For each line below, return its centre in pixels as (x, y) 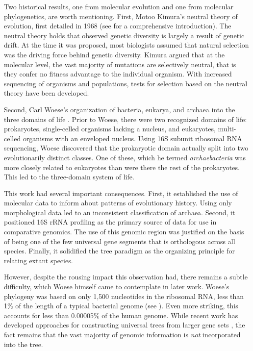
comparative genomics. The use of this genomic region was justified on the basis (124, 232)
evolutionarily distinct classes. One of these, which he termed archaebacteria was (125, 157)
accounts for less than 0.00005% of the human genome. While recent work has (121, 315)
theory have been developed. (47, 93)
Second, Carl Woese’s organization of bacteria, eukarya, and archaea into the (120, 109)
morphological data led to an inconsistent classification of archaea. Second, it (120, 212)
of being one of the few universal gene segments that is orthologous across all (120, 241)
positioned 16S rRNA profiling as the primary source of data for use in (110, 222)
